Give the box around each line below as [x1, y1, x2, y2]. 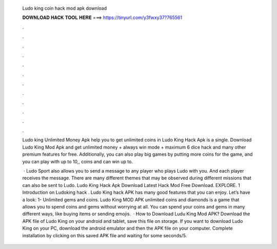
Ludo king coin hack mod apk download [22, 5, 107, 11]
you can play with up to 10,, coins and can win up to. [22, 158, 133, 164]
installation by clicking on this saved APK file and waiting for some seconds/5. [22, 232, 187, 238]
